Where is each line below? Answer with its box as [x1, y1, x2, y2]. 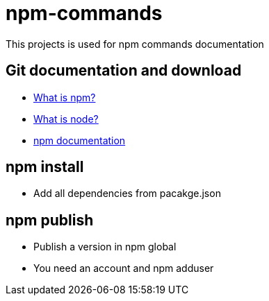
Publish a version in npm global [33, 241, 177, 253]
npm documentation [33, 134, 126, 146]
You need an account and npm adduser [33, 262, 214, 275]
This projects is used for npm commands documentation [6, 37, 264, 50]
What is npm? [33, 91, 96, 103]
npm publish [6, 211, 94, 229]
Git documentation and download [6, 62, 242, 80]
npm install [6, 158, 84, 176]
